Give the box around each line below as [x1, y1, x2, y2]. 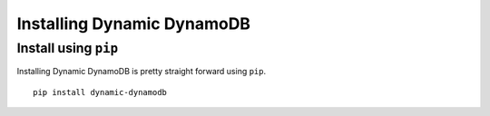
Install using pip [16, 40, 118, 56]
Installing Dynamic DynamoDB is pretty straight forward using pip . [16, 66, 267, 77]
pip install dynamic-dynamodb [33, 87, 168, 97]
